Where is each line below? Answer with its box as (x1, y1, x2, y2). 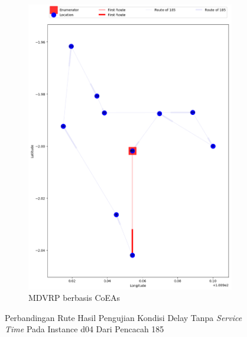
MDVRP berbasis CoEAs (28, 291, 121, 304)
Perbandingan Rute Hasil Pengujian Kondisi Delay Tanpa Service (5, 311, 242, 323)
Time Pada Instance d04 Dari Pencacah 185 (5, 323, 164, 335)
